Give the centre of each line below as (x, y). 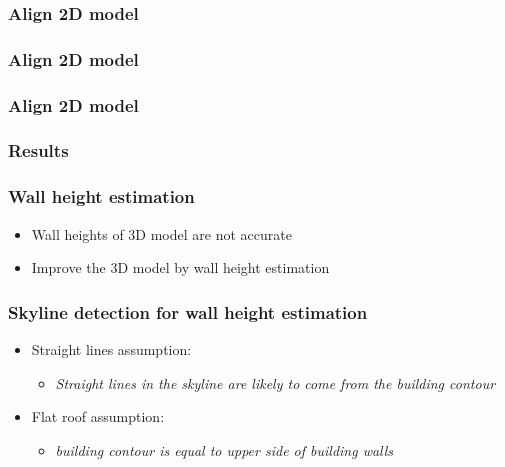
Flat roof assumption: (98, 416)
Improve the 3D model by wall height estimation (180, 267)
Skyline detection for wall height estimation (188, 311)
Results (38, 150)
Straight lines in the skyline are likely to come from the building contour (275, 382)
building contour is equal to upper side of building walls (224, 449)
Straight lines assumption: (111, 349)
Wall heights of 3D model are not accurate (161, 233)
